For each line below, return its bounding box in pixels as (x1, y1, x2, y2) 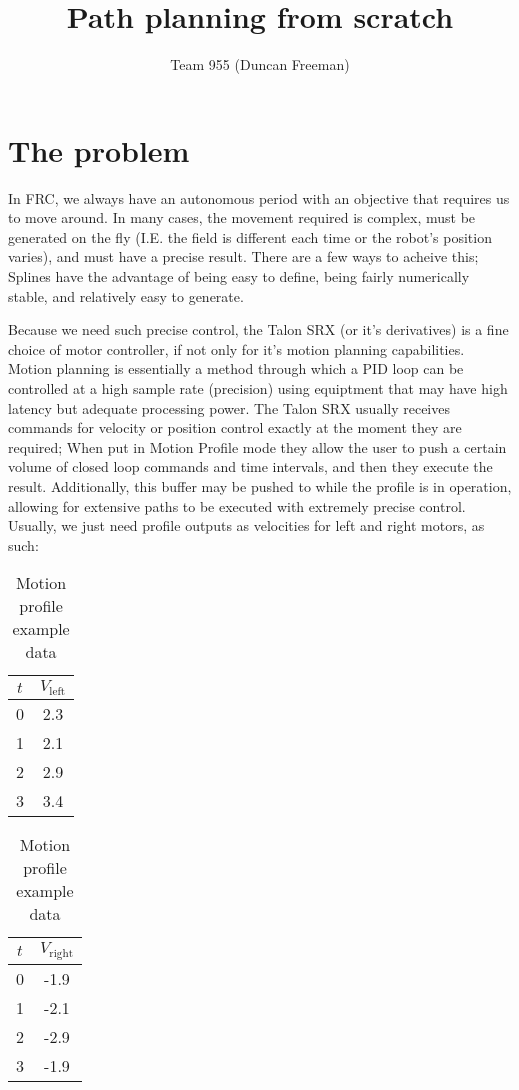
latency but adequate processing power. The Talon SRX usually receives (8, 397, 450, 418)
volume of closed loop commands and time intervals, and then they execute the (8, 456, 493, 477)
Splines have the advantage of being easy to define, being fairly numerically (8, 266, 470, 287)
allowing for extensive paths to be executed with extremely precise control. (8, 495, 466, 516)
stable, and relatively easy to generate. (8, 285, 244, 306)
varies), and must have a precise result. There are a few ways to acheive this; (8, 246, 479, 267)
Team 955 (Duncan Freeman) (170, 54, 350, 75)
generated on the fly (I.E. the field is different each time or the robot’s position (8, 226, 492, 247)
